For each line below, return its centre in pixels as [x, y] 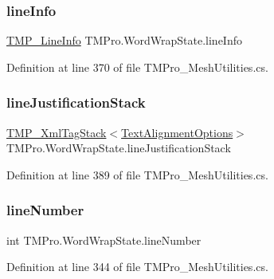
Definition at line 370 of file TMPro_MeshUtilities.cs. [137, 67]
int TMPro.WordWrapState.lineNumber [104, 240]
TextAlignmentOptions [177, 132]
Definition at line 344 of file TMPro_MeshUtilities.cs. [137, 267]
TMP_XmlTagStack [57, 132]
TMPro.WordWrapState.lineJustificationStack [119, 148]
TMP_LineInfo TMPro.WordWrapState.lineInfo [124, 40]
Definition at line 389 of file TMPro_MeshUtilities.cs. [137, 174]
